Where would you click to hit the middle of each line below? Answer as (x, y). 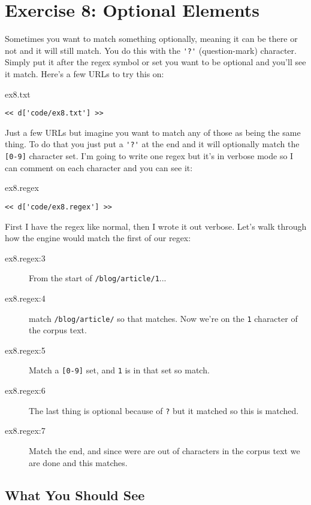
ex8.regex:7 (25, 431)
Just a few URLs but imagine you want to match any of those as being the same (153, 132)
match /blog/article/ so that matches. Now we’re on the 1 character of (163, 318)
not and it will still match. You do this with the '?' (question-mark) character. (151, 50)
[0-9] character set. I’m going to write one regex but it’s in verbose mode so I (149, 156)
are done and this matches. (78, 462)
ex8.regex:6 (25, 390)
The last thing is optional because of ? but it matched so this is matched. (164, 410)
